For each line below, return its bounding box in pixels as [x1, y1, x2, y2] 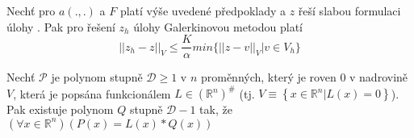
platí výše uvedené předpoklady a [119, 2, 286, 19]
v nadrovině [349, 69, 408, 86]
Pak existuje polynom [6, 101, 114, 118]
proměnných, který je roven [200, 69, 337, 86]
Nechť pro [6, 2, 56, 19]
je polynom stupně [51, 69, 143, 86]
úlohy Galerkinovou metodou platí [133, 18, 303, 35]
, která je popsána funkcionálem [13, 85, 171, 102]
